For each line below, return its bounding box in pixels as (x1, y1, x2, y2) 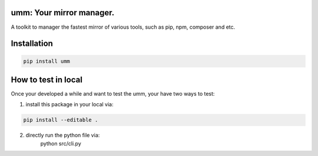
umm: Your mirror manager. (11, 8, 115, 18)
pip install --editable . (23, 117, 98, 123)
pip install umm (23, 57, 71, 65)
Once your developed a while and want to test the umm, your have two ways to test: (11, 90, 215, 97)
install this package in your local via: (25, 101, 114, 108)
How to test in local (11, 74, 82, 84)
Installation (11, 39, 53, 49)
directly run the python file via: (25, 132, 100, 139)
